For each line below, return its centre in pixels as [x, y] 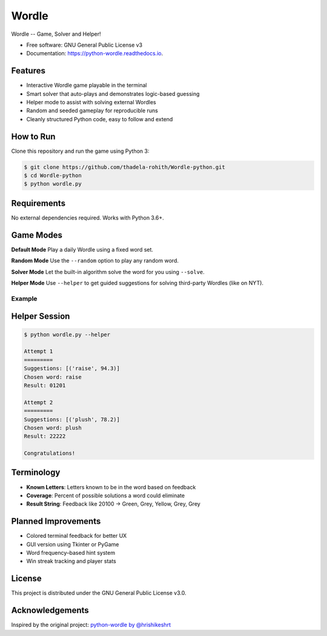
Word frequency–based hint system [71, 553]
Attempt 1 [38, 351]
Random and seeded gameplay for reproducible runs [92, 111]
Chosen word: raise [53, 377]
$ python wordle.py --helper [67, 334]
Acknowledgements [50, 610]
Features [28, 71]
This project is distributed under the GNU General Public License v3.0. [99, 593]
